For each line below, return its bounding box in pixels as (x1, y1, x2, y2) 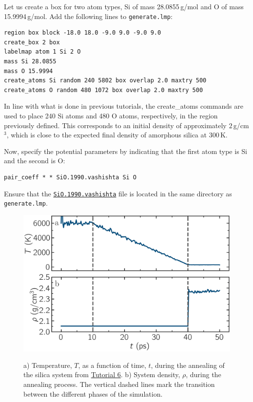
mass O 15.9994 (4, 67, 53, 75)
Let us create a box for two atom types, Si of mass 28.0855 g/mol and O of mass (4, 1, 244, 11)
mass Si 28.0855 (4, 58, 57, 65)
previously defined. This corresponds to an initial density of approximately (4, 120, 227, 130)
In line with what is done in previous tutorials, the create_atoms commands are (4, 101, 243, 111)
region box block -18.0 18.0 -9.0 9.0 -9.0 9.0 (4, 29, 161, 37)
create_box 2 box (4, 38, 60, 46)
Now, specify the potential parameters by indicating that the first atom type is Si (4, 146, 247, 156)
